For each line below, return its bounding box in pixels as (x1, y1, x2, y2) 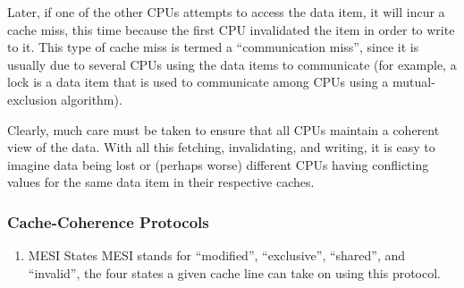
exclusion (7, 89, 57, 108)
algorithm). (61, 89, 122, 108)
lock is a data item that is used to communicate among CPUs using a (7, 72, 389, 91)
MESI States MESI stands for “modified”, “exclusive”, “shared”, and (28, 246, 406, 265)
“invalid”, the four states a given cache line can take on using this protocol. (28, 263, 441, 282)
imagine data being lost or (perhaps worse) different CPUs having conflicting (7, 155, 429, 174)
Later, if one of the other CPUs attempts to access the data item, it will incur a (7, 3, 445, 21)
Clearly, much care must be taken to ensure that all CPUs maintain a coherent (7, 120, 440, 139)
